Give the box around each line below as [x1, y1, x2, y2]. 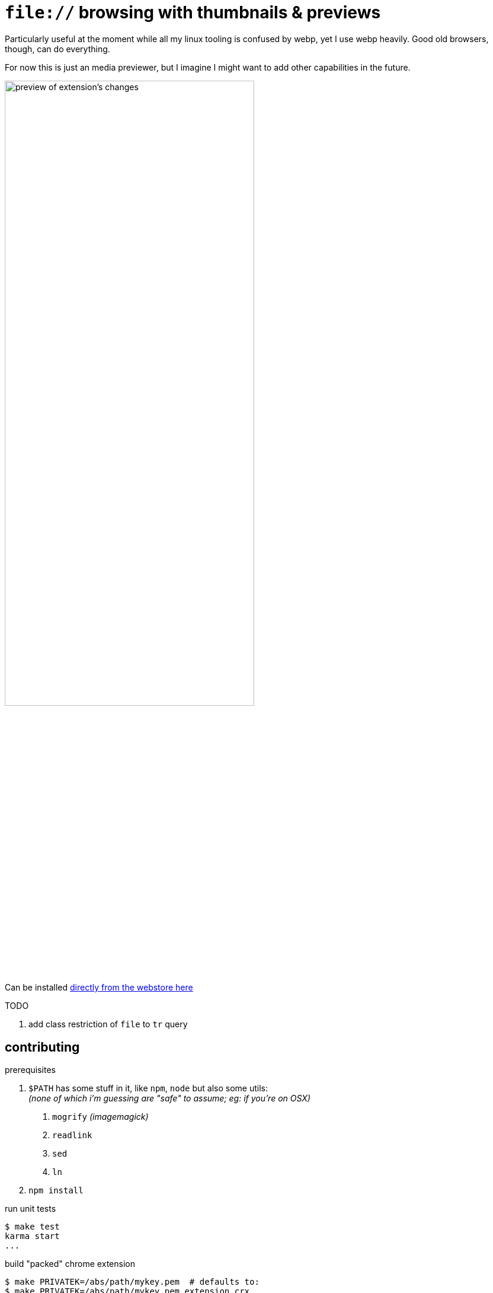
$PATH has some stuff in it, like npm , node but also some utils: [28, 1082, 268, 1093]
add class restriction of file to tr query [28, 1019, 188, 1030]
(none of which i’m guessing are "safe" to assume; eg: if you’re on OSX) [28, 1093, 310, 1103]
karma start [5, 1231, 60, 1241]
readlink [52, 1130, 92, 1140]
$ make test [5, 1221, 60, 1231]
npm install [28, 1185, 84, 1195]
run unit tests [5, 1203, 56, 1214]
